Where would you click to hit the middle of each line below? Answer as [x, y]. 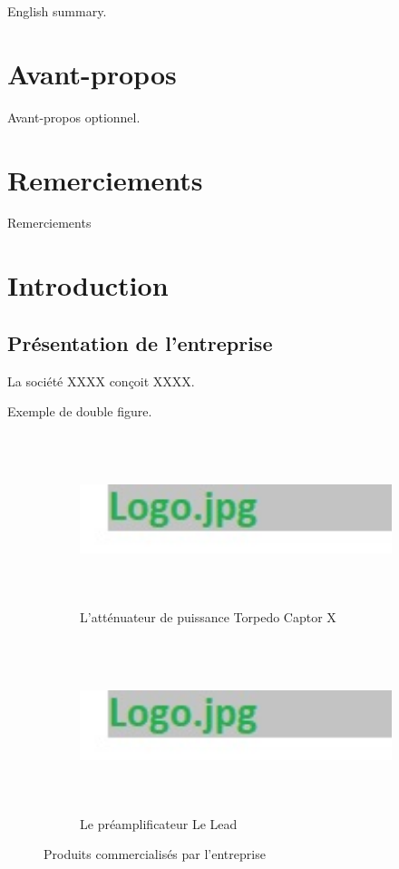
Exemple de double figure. [80, 411]
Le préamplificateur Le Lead [159, 823]
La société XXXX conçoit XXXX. [101, 381]
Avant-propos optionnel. [74, 117]
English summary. [57, 11]
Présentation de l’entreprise [140, 342]
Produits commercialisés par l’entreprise [155, 854]
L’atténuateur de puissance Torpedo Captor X [208, 617]
